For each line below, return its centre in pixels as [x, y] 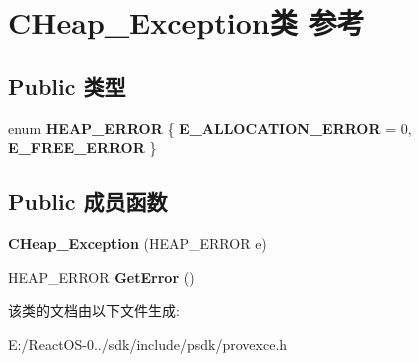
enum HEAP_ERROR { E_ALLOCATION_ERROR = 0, [210, 127]
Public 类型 [67, 85]
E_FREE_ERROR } [82, 147]
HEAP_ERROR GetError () [101, 276]
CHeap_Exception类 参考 [186, 22]
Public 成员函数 [88, 201]
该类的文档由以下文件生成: [94, 310]
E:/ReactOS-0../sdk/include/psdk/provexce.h [148, 343]
